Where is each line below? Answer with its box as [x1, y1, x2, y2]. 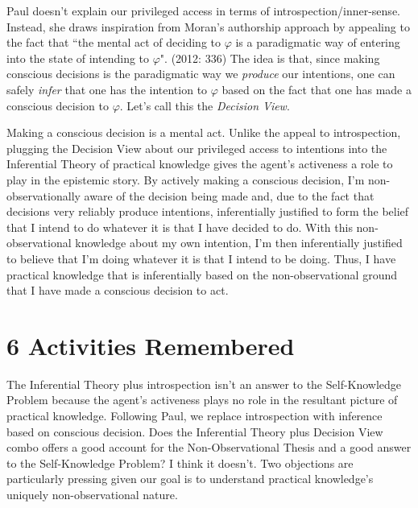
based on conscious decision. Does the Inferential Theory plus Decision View [6, 423, 383, 440]
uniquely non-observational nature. [6, 485, 178, 502]
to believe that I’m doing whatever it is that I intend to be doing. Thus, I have [6, 250, 396, 266]
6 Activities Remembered [6, 328, 295, 361]
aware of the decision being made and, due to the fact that [84, 187, 375, 204]
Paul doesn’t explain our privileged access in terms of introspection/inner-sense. [6, 2, 400, 19]
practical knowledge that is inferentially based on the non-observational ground [6, 266, 397, 283]
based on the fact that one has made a [221, 81, 412, 97]
